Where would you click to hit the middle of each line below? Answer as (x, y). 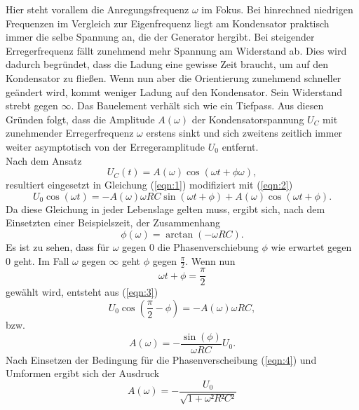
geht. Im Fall (41, 260)
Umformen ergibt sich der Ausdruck (83, 373)
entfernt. (240, 146)
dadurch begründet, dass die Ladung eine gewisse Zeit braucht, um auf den (167, 64)
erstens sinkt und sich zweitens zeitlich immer (244, 133)
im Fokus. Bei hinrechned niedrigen (277, 9)
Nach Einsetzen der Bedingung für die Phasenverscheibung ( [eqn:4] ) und (161, 359)
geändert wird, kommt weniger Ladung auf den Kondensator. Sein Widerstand (174, 91)
